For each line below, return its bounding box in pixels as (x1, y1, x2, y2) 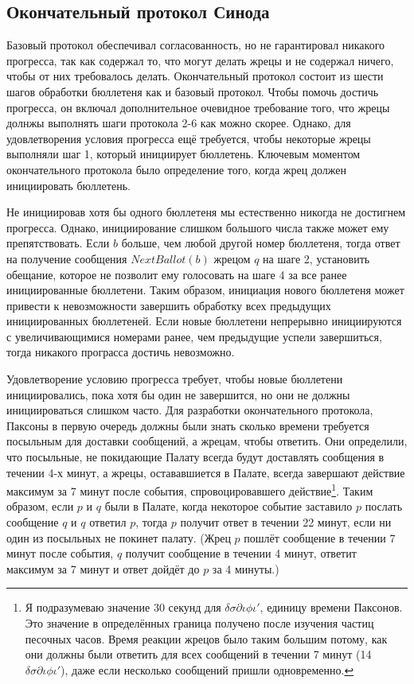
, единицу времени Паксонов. (260, 599, 403, 616)
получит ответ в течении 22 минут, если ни (180, 514, 392, 530)
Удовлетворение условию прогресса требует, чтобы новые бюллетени (6, 371, 343, 387)
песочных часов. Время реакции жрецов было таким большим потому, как (25, 630, 388, 647)
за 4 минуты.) (212, 560, 279, 577)
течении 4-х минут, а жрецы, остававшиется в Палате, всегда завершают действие (6, 464, 405, 480)
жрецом (213, 250, 251, 266)
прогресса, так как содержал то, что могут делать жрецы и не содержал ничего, (6, 52, 394, 68)
